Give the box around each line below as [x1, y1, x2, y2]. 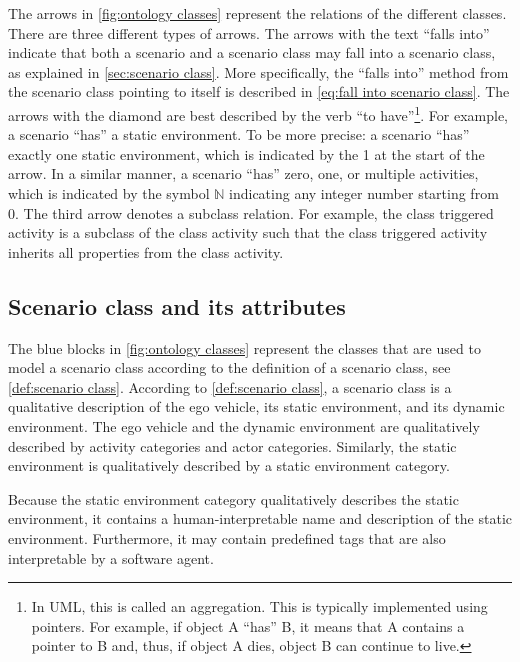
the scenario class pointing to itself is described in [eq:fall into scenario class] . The [8, 81, 510, 102]
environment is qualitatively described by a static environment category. [8, 455, 450, 476]
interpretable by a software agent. [8, 547, 214, 568]
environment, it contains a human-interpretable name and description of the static [8, 508, 513, 529]
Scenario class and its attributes [8, 290, 346, 321]
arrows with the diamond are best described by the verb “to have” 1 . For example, [8, 101, 508, 125]
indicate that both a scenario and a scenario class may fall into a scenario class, [8, 42, 496, 63]
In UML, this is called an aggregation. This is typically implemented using [31, 596, 488, 617]
